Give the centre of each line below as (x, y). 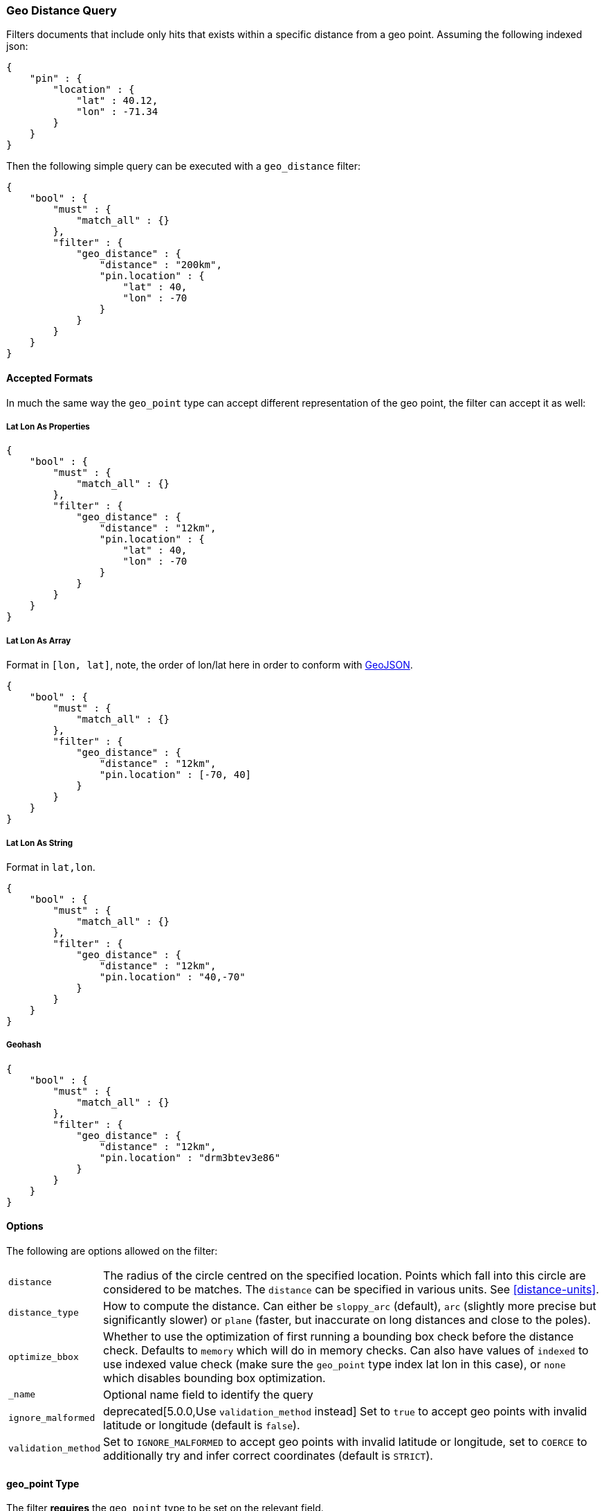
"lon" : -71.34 (117, 112)
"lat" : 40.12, (117, 101)
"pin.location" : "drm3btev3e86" (190, 1157)
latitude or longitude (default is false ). (202, 1425)
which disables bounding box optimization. (214, 1378)
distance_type (44, 1313)
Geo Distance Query (62, 10)
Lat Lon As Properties (48, 426)
